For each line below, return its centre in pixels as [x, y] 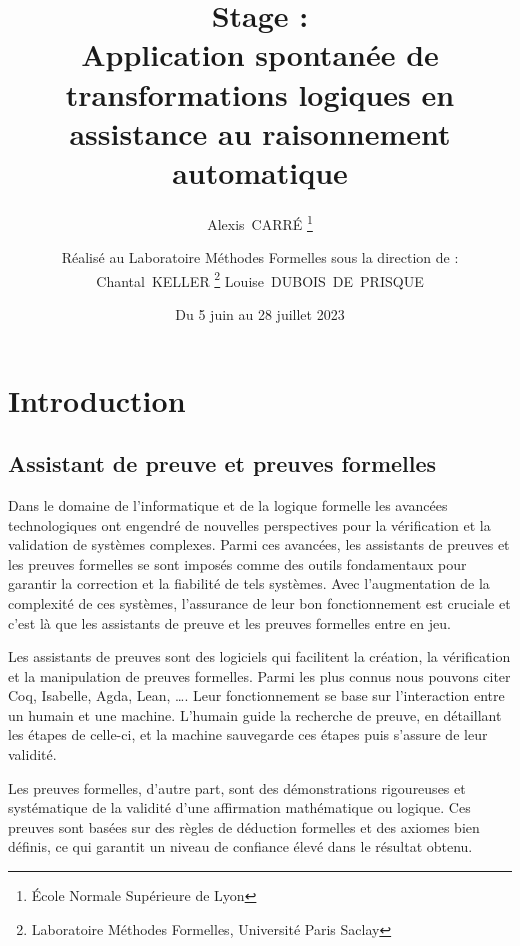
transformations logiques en [260, 93]
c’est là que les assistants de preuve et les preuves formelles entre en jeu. [229, 622]
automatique [260, 171]
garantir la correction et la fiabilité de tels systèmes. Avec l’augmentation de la [249, 583]
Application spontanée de [260, 54]
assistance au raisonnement [260, 132]
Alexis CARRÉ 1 [260, 222]
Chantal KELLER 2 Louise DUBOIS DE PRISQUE [260, 279]
